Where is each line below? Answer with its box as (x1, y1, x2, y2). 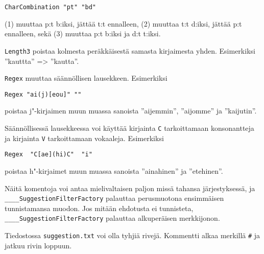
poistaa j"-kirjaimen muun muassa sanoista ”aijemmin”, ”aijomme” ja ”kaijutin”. (5, 105, 257, 116)
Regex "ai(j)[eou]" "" (5, 90, 82, 98)
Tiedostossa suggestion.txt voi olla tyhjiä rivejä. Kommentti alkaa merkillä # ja (5, 230, 260, 241)
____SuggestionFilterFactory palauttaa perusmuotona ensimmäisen (5, 193, 224, 203)
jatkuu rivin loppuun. (5, 240, 72, 250)
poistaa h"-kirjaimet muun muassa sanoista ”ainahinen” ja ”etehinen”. (5, 165, 223, 176)
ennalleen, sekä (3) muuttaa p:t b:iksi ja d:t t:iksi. (5, 28, 161, 39)
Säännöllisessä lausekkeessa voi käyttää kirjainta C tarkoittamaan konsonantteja (5, 123, 254, 133)
